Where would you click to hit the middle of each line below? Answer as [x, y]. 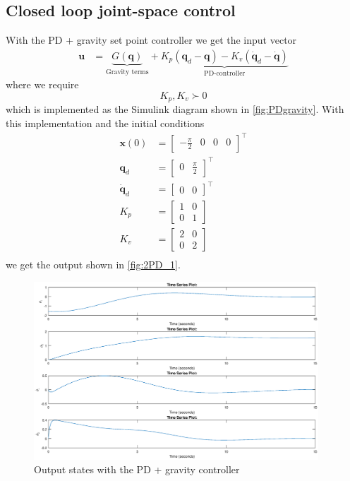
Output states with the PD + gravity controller [137, 469]
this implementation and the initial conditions [105, 123]
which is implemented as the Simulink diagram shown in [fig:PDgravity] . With [175, 109]
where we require [42, 84]
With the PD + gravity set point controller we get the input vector [151, 40]
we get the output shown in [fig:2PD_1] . [93, 264]
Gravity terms [127, 72]
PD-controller [225, 73]
